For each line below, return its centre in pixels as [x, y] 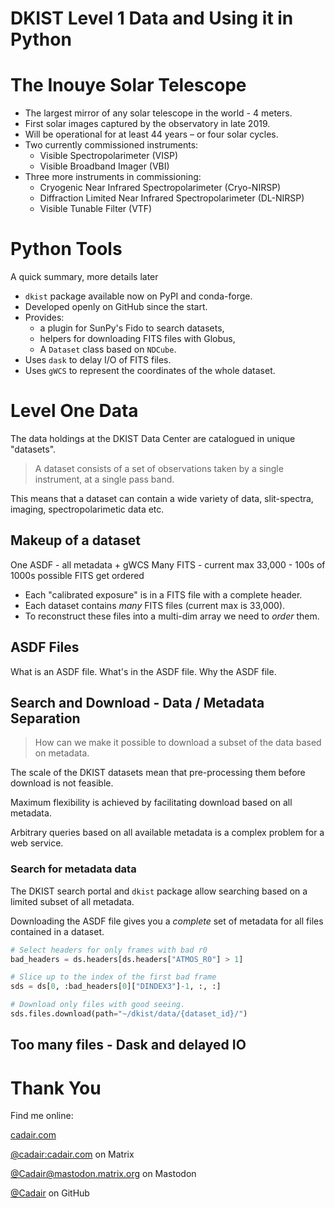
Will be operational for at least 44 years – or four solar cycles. [151, 134]
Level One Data [74, 411]
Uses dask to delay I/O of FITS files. [98, 360]
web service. [37, 843]
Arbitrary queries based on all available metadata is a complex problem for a [167, 833]
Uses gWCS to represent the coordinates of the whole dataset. [150, 371]
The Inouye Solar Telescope [128, 85]
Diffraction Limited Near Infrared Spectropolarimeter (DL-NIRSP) [172, 198]
